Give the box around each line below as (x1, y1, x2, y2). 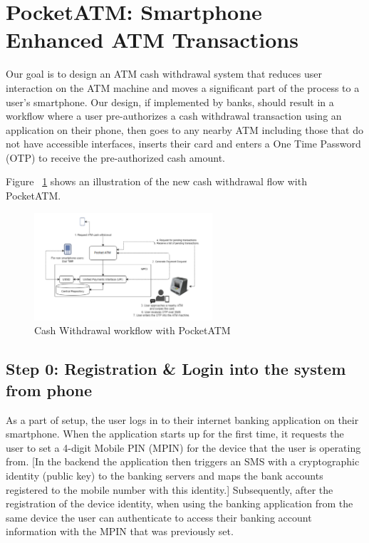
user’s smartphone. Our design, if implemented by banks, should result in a (6, 94, 334, 109)
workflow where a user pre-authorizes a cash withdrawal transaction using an (6, 108, 342, 123)
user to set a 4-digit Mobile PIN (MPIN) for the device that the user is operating (6, 440, 361, 455)
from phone (6, 378, 92, 400)
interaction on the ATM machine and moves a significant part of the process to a (6, 80, 360, 95)
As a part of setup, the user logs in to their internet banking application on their (6, 412, 359, 427)
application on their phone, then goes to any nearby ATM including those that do (6, 122, 363, 137)
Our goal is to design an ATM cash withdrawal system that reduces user (6, 66, 322, 81)
